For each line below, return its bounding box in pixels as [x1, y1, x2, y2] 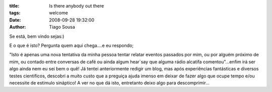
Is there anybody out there [49, 3, 104, 9]
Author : [9, 24, 26, 30]
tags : [9, 10, 21, 16]
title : [9, 3, 20, 9]
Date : [9, 17, 21, 23]
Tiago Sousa [49, 24, 76, 30]
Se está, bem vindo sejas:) [9, 33, 64, 39]
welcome [49, 10, 68, 16]
